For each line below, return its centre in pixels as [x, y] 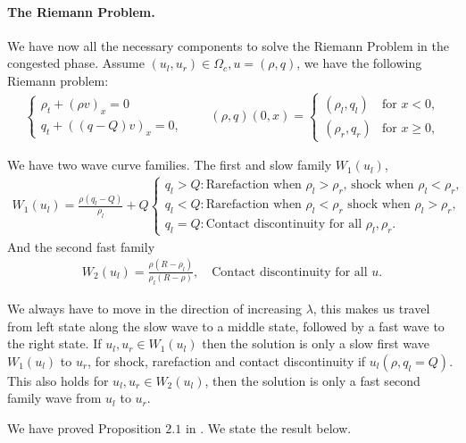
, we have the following [359, 63]
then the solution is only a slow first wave [316, 343]
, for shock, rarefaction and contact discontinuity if [227, 360]
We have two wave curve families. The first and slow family [170, 165]
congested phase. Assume [76, 63]
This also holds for [58, 380]
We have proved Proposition [84, 427]
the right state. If [54, 343]
